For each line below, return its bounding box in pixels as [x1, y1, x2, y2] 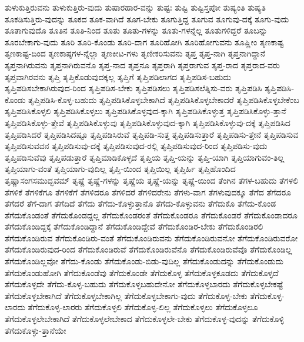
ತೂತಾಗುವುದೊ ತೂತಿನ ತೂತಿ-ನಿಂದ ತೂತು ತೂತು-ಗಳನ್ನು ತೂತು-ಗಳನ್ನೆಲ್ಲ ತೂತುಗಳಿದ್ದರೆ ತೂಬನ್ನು [5, 24, 268, 36]
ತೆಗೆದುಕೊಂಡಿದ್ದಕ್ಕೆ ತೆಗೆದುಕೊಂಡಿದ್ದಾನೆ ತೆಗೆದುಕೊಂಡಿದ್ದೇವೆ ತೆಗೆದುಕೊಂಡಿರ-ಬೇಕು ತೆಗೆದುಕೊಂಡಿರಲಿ [5, 220, 263, 233]
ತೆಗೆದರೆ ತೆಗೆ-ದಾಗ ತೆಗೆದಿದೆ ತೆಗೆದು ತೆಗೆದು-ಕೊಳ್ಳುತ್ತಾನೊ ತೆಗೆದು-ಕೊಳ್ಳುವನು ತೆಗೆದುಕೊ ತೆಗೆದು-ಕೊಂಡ [5, 197, 276, 210]
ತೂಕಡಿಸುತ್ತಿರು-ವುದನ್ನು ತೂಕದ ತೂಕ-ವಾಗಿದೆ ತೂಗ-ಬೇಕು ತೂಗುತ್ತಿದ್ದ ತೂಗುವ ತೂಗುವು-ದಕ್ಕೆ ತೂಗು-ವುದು [5, 12, 289, 25]
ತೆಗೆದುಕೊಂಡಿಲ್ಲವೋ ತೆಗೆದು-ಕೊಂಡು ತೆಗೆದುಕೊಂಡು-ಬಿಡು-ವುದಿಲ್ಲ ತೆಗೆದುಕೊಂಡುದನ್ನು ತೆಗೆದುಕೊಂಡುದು [5, 255, 284, 267]
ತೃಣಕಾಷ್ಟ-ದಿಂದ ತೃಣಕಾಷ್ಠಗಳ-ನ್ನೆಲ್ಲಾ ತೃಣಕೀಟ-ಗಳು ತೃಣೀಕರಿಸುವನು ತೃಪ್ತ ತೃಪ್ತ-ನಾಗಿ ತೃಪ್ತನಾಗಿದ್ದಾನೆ [5, 47, 266, 59]
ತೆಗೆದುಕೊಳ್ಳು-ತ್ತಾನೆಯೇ [5, 324, 66, 336]
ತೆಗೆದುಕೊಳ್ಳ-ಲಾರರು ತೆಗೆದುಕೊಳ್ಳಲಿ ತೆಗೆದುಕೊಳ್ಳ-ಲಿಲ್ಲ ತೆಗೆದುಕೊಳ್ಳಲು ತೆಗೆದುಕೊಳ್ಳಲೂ [28, 301, 258, 313]
